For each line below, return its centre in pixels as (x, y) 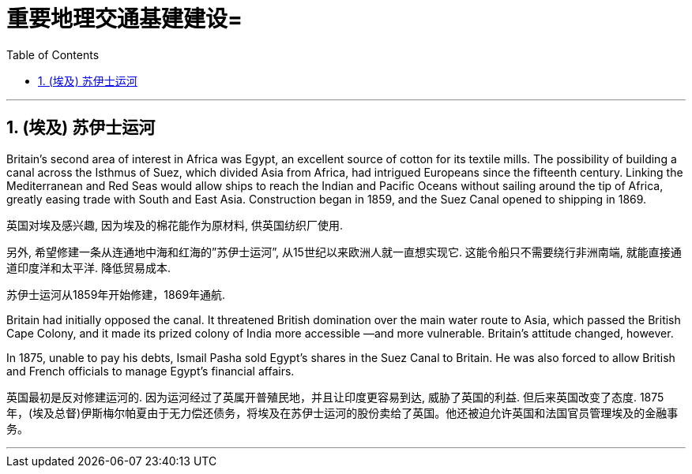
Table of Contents (53, 54)
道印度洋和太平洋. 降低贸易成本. (89, 267)
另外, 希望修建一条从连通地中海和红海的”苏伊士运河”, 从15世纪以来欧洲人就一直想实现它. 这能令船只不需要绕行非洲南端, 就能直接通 (344, 252)
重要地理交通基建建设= (125, 19)
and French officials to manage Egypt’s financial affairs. (150, 371)
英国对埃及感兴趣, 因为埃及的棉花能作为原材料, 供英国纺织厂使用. (175, 225)
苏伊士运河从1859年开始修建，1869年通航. (116, 294)
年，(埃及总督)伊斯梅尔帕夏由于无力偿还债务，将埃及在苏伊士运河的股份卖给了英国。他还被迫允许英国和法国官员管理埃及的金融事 (342, 412)
